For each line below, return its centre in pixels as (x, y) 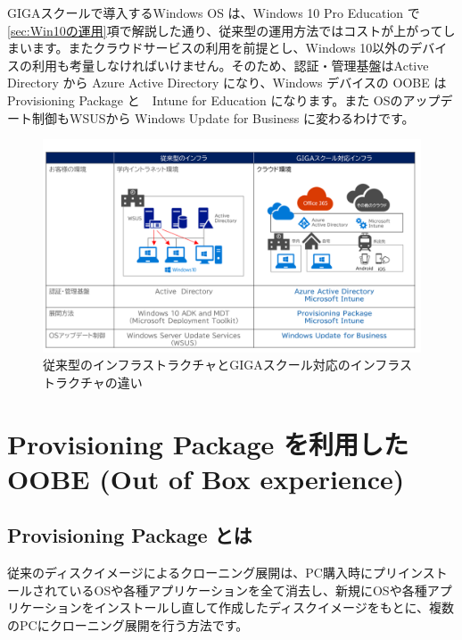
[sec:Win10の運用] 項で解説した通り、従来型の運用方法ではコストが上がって (225, 30)
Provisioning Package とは (130, 535)
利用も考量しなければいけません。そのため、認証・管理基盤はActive (230, 65)
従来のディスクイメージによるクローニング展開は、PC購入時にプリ (202, 573)
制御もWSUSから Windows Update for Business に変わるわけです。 (223, 117)
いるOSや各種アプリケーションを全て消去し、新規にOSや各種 (248, 590)
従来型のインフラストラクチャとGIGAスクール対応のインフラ (221, 365)
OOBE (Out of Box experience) (206, 478)
